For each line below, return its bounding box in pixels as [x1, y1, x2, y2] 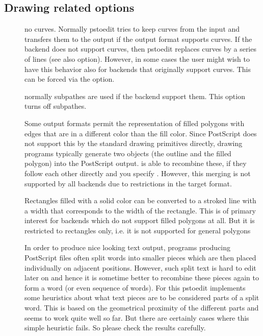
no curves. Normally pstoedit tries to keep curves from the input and [24, 23, 240, 34]
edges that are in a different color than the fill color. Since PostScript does [24, 128, 257, 138]
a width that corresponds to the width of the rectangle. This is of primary [24, 205, 256, 215]
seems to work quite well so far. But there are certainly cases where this [24, 312, 249, 323]
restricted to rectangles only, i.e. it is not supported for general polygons [24, 225, 251, 235]
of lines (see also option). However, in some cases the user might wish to [24, 53, 250, 64]
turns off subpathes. [24, 101, 87, 111]
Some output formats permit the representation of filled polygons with [24, 117, 245, 128]
